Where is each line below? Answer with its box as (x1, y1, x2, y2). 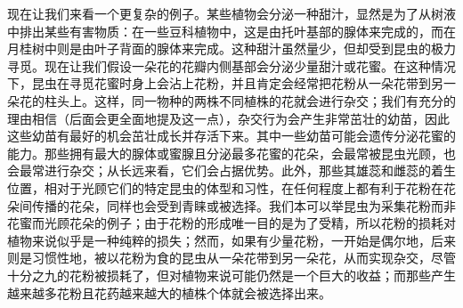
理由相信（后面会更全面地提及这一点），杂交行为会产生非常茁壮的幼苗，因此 (7, 109, 450, 127)
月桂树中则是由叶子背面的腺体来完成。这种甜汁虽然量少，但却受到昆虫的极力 (7, 39, 456, 58)
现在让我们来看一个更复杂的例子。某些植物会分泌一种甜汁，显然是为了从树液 (7, 4, 456, 22)
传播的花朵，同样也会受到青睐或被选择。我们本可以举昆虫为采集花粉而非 (31, 196, 456, 215)
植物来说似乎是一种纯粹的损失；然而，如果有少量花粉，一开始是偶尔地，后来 (7, 231, 456, 249)
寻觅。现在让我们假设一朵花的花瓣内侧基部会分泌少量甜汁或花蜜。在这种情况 (7, 56, 456, 75)
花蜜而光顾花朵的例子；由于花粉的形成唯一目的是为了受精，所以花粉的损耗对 (7, 214, 456, 232)
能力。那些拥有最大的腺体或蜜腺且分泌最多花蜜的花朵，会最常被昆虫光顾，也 (7, 143, 456, 162)
